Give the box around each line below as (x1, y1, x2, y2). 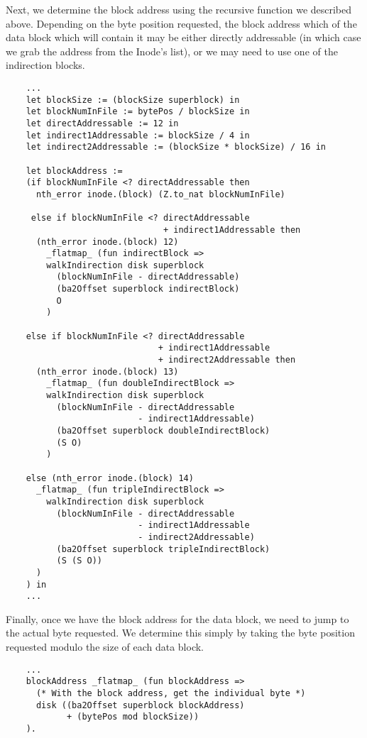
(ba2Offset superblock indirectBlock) (56, 284, 240, 294)
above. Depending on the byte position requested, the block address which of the (6, 16, 357, 31)
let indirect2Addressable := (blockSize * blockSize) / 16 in (26, 142, 327, 153)
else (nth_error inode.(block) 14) (26, 473, 194, 483)
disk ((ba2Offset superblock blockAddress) (35, 700, 245, 710)
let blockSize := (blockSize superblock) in (26, 94, 240, 105)
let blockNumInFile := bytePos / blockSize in (26, 106, 250, 117)
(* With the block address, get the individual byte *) (35, 688, 306, 698)
